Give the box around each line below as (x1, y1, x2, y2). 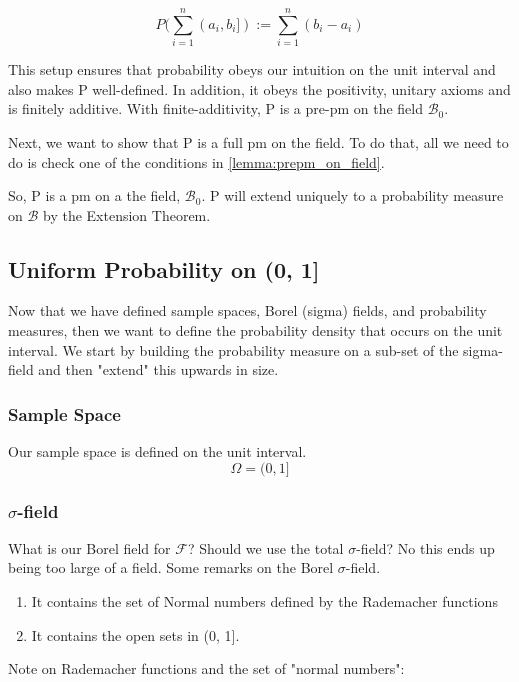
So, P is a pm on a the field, (8, 185, 181, 206)
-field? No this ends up (356, 537, 495, 558)
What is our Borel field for (8, 537, 171, 558)
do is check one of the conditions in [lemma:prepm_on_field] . (8, 151, 385, 172)
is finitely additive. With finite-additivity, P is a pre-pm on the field (8, 98, 424, 119)
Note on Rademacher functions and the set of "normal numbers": (8, 658, 405, 679)
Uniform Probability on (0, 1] (8, 253, 320, 284)
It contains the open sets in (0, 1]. (31, 624, 240, 645)
